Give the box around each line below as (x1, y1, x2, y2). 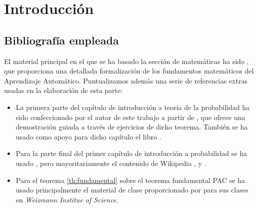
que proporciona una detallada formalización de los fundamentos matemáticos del (4, 65, 254, 76)
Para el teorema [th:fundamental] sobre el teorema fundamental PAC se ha (15, 174, 245, 185)
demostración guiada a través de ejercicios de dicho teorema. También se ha (15, 121, 248, 132)
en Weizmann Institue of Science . (15, 194, 118, 204)
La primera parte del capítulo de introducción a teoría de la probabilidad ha (15, 101, 249, 112)
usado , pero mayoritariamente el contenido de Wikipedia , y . (15, 157, 206, 168)
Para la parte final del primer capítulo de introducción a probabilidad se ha (15, 148, 247, 158)
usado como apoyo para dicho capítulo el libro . (15, 131, 161, 141)
